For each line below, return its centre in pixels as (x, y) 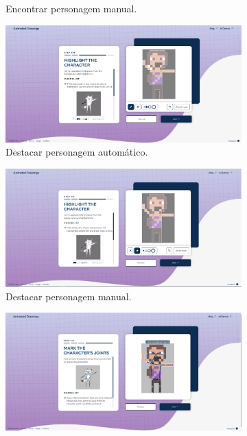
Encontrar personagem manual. (71, 8)
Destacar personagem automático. (77, 152)
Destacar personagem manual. (69, 296)
